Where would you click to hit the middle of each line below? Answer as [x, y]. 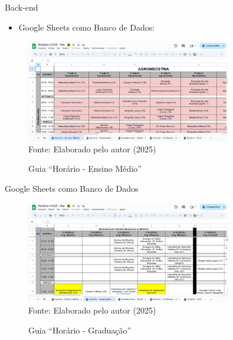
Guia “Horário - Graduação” [80, 330]
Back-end [22, 7]
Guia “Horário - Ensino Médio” [85, 169]
